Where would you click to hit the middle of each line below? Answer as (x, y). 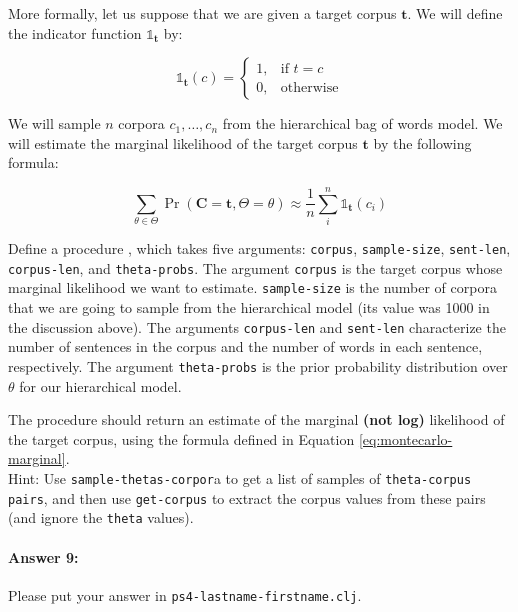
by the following (422, 142)
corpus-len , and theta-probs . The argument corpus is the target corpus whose (255, 267)
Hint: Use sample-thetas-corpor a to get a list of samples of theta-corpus (240, 477)
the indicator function (75, 32)
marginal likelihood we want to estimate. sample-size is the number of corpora (252, 287)
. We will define (455, 13)
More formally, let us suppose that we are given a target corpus (202, 13)
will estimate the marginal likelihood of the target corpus (183, 142)
